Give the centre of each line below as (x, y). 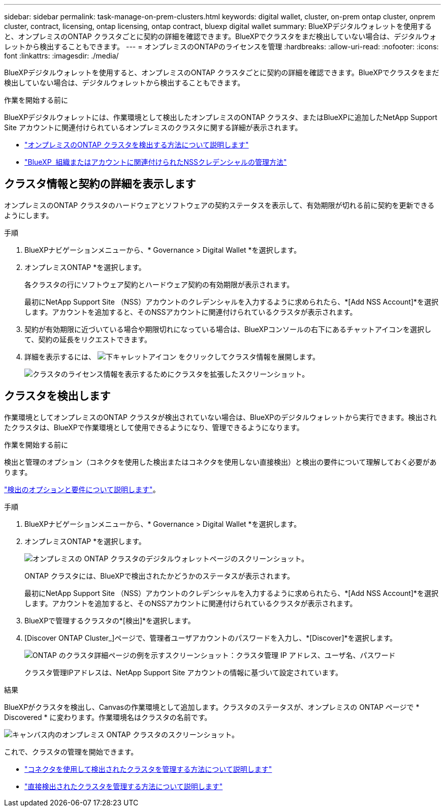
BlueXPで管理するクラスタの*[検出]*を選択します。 (110, 620)
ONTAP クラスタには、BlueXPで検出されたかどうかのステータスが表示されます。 (160, 576)
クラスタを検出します (57, 396)
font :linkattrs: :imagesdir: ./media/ (61, 56)
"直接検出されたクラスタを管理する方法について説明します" (124, 786)
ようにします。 (29, 215)
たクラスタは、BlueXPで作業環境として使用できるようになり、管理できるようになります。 (154, 427)
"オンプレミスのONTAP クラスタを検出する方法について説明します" (137, 145)
